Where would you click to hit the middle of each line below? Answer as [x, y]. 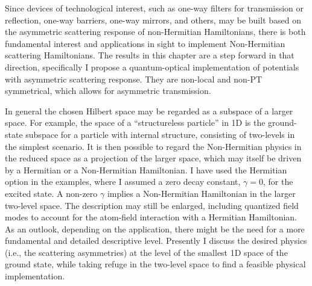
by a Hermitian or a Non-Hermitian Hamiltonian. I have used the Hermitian [146, 169]
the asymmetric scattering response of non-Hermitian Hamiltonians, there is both [155, 32]
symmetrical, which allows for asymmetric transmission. [108, 91]
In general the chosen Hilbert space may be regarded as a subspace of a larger [149, 110]
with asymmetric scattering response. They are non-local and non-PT [134, 79]
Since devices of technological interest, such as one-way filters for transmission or [154, 8]
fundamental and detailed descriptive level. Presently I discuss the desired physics [156, 241]
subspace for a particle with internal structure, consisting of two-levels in [160, 134]
